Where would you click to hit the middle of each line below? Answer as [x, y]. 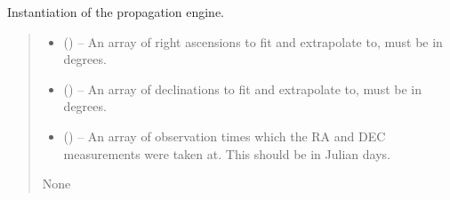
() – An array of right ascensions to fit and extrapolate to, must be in [253, 41]
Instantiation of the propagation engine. [116, 12]
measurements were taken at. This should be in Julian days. [227, 153]
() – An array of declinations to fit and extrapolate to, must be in [242, 88]
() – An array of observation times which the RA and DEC [225, 136]
